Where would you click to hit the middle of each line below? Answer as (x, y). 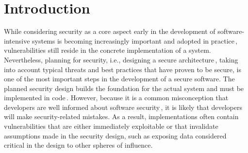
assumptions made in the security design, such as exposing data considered (115, 135)
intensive (17, 40)
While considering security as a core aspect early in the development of (110, 31)
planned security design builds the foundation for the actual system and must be (124, 88)
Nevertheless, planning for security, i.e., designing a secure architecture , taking (121, 59)
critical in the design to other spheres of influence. (78, 145)
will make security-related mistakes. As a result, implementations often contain (121, 116)
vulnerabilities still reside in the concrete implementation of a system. (107, 50)
